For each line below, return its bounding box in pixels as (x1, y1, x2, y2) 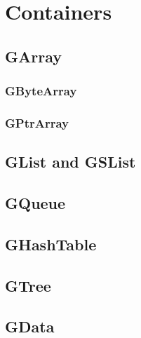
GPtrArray (5, 114, 69, 131)
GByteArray (5, 82, 77, 100)
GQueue (5, 192, 66, 214)
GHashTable (5, 233, 97, 255)
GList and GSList (5, 151, 136, 173)
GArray (5, 45, 62, 67)
